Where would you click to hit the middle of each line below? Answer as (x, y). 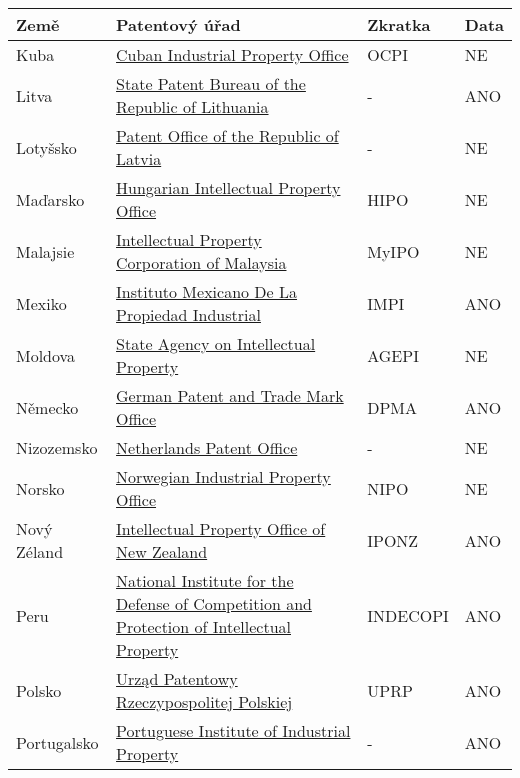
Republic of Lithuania (192, 106)
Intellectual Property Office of (221, 528)
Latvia (139, 158)
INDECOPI (408, 615)
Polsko (39, 690)
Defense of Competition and (214, 603)
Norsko (40, 488)
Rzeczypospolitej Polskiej (204, 701)
